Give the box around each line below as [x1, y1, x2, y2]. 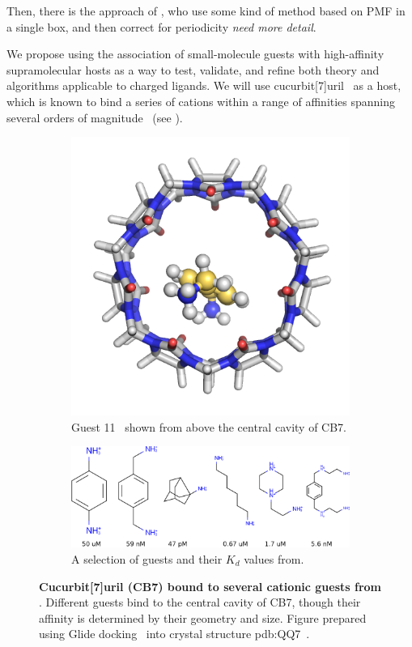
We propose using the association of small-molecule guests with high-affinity [6, 45, 384, 62]
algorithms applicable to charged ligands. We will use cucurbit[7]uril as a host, [6, 77, 401, 94]
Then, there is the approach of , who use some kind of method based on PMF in [6, 2, 406, 19]
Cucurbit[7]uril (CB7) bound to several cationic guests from [39, 577, 382, 594]
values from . [244, 550, 304, 567]
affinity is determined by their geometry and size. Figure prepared [39, 609, 367, 626]
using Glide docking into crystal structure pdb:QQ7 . [39, 625, 310, 642]
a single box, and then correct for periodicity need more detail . [6, 18, 316, 35]
